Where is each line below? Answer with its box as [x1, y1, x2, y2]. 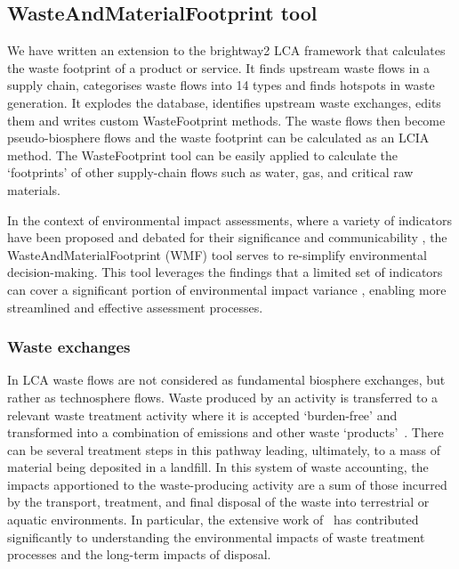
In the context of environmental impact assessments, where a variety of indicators [7, 210, 452, 229]
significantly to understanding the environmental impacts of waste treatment [7, 527, 425, 546]
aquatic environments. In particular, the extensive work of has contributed [7, 510, 419, 529]
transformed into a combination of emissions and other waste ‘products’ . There [7, 423, 444, 442]
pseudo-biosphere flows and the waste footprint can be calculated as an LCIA [7, 128, 430, 147]
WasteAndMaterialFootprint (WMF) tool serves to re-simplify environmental [7, 245, 427, 264]
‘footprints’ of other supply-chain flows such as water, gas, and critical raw [7, 163, 414, 182]
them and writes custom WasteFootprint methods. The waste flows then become [7, 110, 446, 129]
